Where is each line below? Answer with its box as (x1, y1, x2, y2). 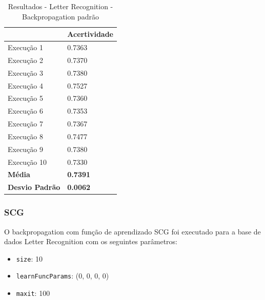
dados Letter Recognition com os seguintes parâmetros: (4, 236, 178, 247)
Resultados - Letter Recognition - (8, 1, 113, 11)
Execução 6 (8, 105, 44, 116)
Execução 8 (8, 131, 44, 141)
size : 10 (16, 253, 43, 264)
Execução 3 (8, 67, 44, 78)
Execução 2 (8, 54, 44, 65)
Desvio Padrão (8, 182, 60, 192)
